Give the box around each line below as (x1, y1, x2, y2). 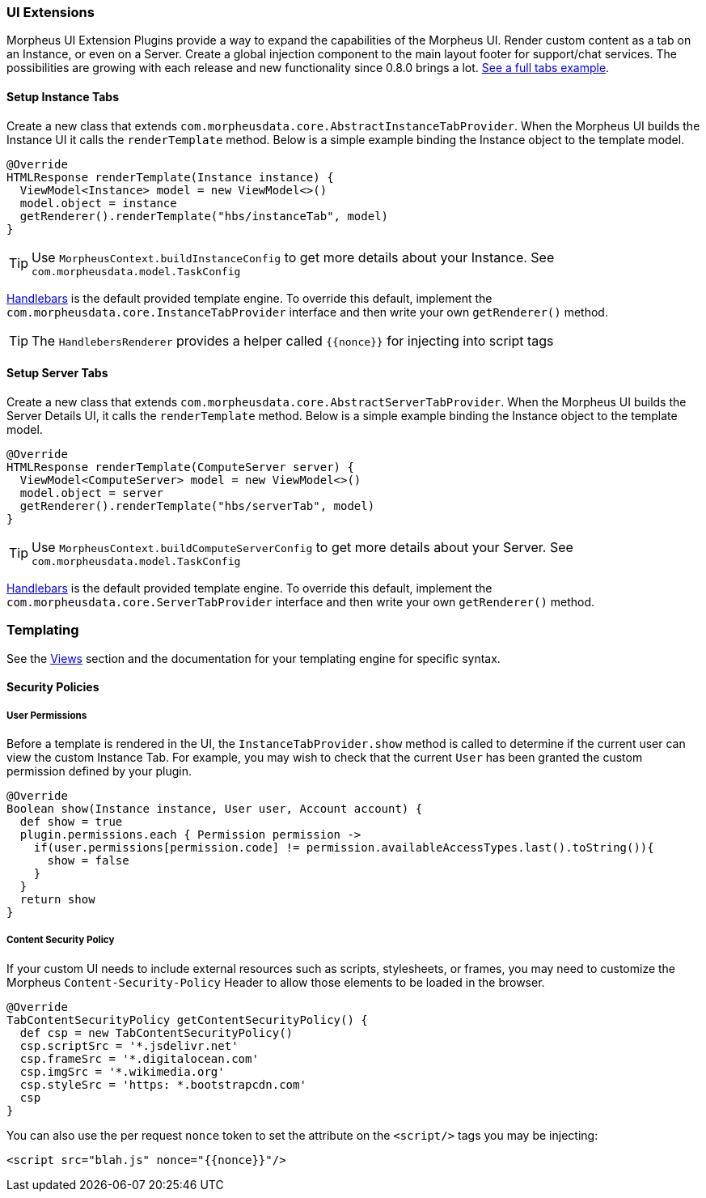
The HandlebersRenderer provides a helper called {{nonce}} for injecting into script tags (32, 332, 554, 349)
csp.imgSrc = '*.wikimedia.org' (19, 1064, 225, 1078)
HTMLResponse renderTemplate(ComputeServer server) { (6, 460, 354, 474)
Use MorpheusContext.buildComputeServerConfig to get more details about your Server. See (32, 538, 573, 555)
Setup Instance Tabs (6, 89, 120, 104)
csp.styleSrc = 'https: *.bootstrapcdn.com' (19, 1077, 306, 1091)
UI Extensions (6, 4, 95, 20)
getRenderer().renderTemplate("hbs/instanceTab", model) (19, 209, 389, 223)
